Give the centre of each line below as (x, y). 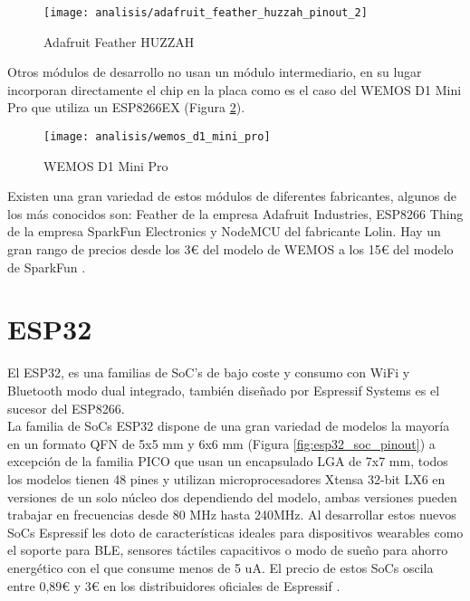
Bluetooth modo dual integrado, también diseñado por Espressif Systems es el (224, 390)
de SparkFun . (47, 267)
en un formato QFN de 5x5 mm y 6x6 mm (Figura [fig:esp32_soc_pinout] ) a (221, 443)
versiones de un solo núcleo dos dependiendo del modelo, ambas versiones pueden (232, 496)
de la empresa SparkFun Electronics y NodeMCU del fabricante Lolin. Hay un (224, 231)
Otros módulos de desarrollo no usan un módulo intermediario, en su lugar (215, 72)
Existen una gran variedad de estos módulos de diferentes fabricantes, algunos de (232, 196)
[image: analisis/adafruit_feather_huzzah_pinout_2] (206, 13)
